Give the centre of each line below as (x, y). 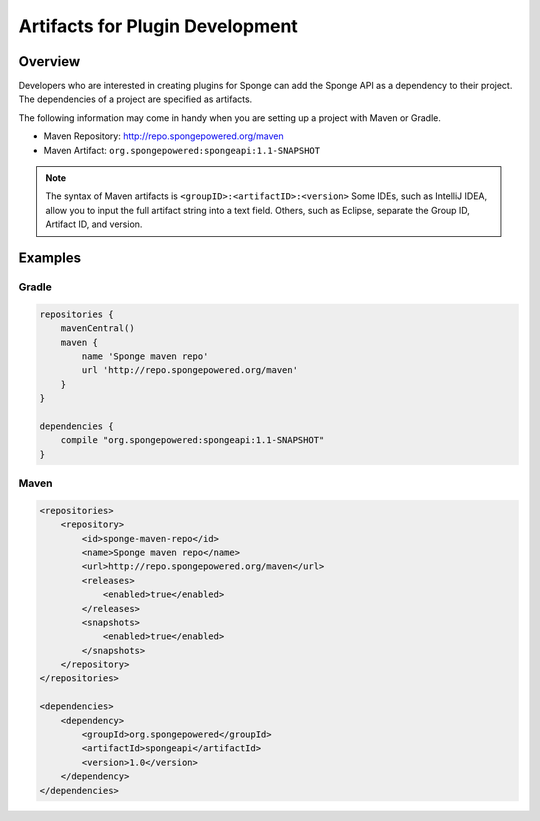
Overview (49, 61)
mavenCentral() (97, 328)
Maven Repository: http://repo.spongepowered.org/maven (163, 136)
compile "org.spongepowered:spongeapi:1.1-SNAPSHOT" (192, 440)
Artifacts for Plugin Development (158, 26)
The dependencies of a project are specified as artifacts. (135, 99)
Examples (50, 258)
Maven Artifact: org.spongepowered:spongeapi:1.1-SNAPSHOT (181, 150)
